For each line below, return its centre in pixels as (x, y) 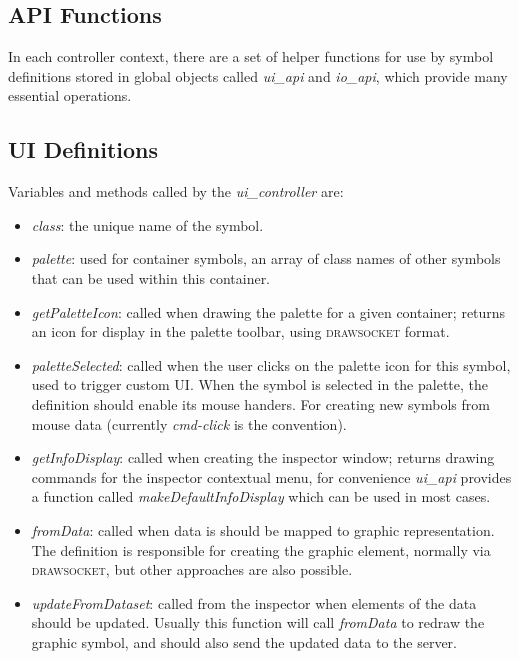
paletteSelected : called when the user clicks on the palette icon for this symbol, (271, 364)
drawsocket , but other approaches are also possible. (192, 569)
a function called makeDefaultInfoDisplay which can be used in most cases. (261, 496)
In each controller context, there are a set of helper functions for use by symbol (251, 56)
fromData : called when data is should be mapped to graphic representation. (263, 529)
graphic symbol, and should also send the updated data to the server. (244, 641)
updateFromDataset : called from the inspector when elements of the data (254, 602)
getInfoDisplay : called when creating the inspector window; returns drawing (263, 457)
